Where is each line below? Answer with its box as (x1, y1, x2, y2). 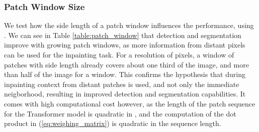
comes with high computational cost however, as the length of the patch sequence (4, 98, 255, 108)
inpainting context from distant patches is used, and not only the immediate (4, 78, 239, 89)
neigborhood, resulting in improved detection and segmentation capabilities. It (4, 88, 246, 99)
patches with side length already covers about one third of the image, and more (4, 59, 249, 69)
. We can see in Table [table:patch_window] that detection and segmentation (4, 29, 241, 40)
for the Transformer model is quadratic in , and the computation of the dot (4, 108, 236, 118)
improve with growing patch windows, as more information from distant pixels (4, 39, 245, 50)
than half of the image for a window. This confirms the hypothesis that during (4, 69, 245, 79)
